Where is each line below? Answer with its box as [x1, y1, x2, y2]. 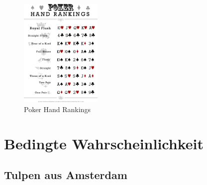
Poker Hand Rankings [24, 104, 91, 114]
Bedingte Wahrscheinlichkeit [4, 133, 204, 153]
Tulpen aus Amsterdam [4, 167, 127, 183]
